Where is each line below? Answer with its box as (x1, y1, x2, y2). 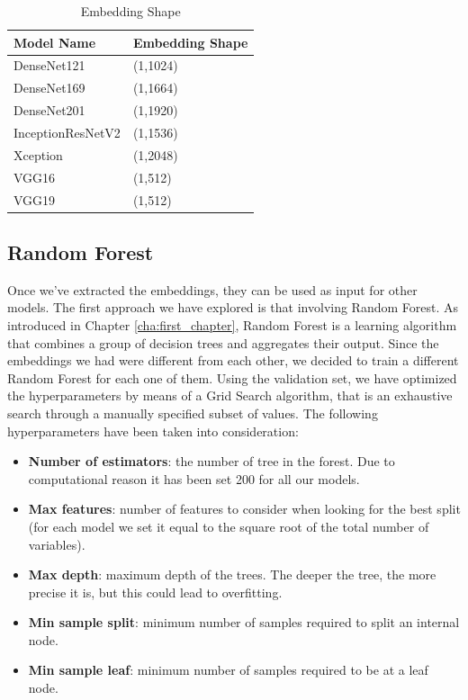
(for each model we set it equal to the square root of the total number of (28, 516, 429, 535)
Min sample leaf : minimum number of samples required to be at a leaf (28, 660, 428, 679)
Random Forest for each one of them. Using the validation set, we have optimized (7, 368, 457, 387)
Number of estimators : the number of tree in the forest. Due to (28, 452, 395, 471)
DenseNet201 (13, 101, 85, 120)
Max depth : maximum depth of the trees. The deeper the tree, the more (28, 565, 436, 584)
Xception (13, 145, 63, 164)
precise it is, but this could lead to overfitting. (28, 582, 283, 601)
